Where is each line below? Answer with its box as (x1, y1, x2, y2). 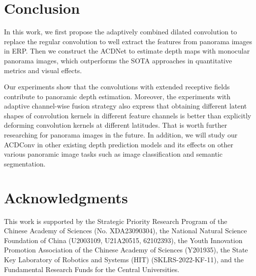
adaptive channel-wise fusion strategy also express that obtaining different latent (4, 101, 247, 111)
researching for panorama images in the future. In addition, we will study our (4, 130, 238, 140)
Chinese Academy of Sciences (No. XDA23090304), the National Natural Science (4, 225, 247, 236)
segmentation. (4, 158, 46, 168)
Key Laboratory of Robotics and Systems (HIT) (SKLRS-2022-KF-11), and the (4, 254, 244, 264)
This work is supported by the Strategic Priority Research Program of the (4, 216, 227, 226)
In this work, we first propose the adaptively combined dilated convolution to (4, 27, 237, 37)
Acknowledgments (4, 187, 128, 207)
